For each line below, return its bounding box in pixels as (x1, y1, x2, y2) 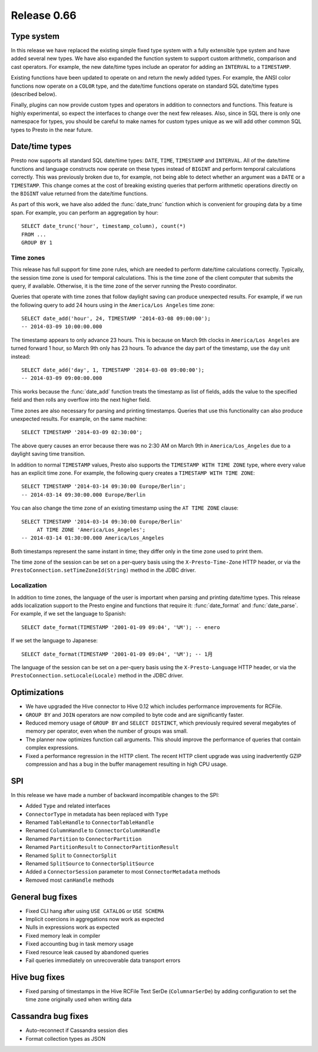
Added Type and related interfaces (25, 802, 111, 809)
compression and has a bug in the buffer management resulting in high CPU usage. (25, 760, 228, 768)
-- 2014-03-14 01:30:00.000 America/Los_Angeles (21, 535, 164, 541)
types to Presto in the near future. (11, 126, 93, 133)
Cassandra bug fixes (11, 1011, 88, 1021)
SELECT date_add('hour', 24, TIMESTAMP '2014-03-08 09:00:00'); (21, 315, 211, 322)
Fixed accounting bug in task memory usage (25, 940, 134, 948)
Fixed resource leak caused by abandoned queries (25, 948, 149, 955)
